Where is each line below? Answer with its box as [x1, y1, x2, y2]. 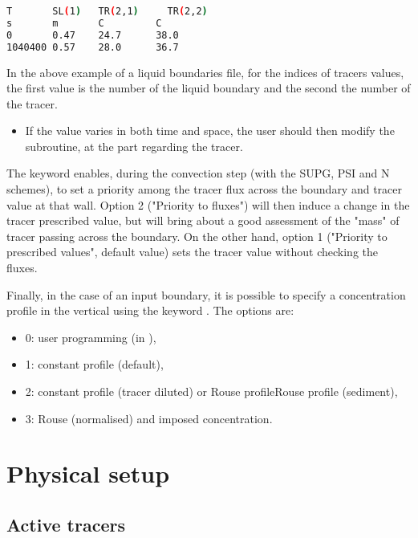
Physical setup [6, 457, 170, 490]
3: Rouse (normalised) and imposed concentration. [25, 410, 273, 426]
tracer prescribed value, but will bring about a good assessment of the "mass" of [6, 212, 400, 229]
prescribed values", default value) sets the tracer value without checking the [6, 243, 379, 260]
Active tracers [6, 512, 125, 536]
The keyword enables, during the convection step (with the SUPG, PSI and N [6, 165, 390, 181]
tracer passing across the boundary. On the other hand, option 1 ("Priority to [6, 227, 388, 244]
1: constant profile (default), [25, 356, 164, 373]
